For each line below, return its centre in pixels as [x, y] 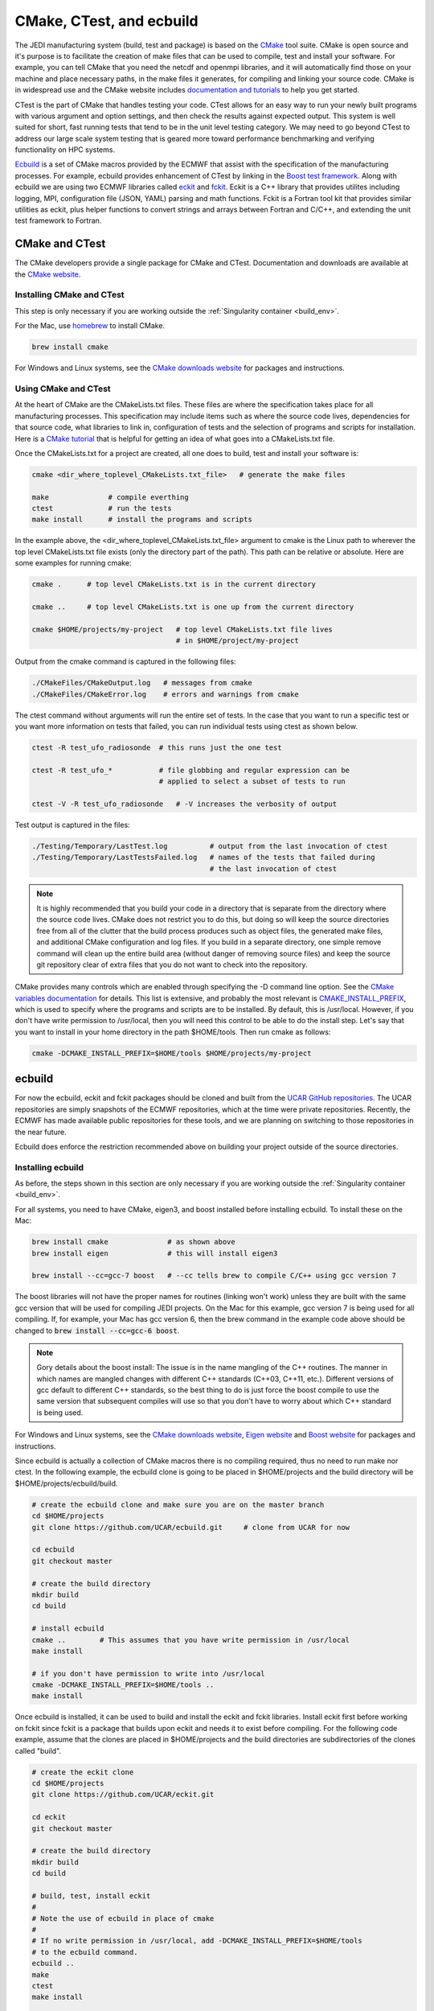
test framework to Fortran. [58, 220]
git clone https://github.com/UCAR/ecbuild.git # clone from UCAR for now [190, 1527]
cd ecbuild [53, 1550]
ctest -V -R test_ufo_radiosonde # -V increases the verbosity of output [184, 804]
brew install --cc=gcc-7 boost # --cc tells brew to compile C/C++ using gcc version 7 [214, 1276]
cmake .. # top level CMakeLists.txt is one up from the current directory [193, 607]
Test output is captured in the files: [72, 825]
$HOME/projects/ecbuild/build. [66, 1483]
